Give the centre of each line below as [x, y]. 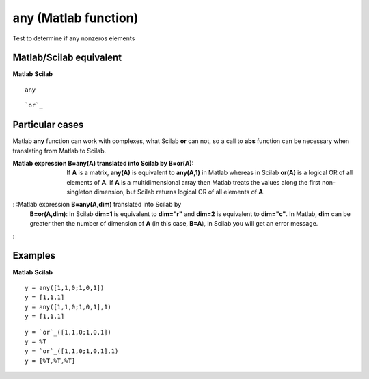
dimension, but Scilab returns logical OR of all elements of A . [179, 192]
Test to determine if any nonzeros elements [74, 38]
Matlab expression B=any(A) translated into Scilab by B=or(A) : [103, 163]
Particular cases [48, 125]
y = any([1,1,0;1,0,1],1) [68, 307]
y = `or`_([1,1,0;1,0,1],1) [72, 351]
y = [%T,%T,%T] [50, 361]
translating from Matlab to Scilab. [59, 151]
